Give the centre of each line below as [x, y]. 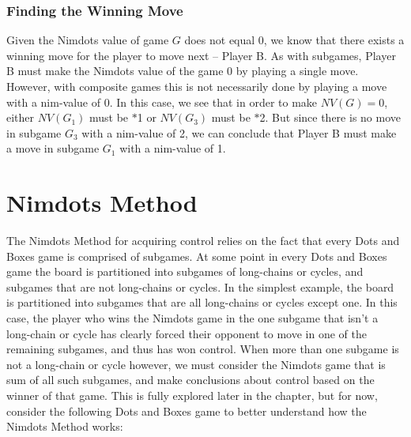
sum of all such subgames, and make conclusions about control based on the [190, 380]
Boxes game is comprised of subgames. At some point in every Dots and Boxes [197, 256]
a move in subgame [53, 148]
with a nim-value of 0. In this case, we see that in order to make [162, 102]
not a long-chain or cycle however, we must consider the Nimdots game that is [196, 364]
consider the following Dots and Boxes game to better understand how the [187, 411]
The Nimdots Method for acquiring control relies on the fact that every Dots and [203, 241]
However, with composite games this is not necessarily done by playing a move [197, 86]
